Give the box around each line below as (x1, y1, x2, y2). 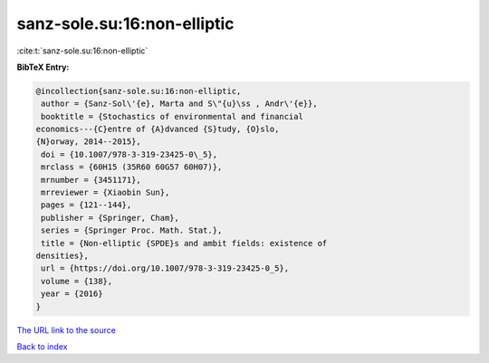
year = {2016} (41, 289, 103, 299)
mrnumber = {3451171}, (41, 175, 142, 185)
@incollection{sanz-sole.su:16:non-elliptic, (35, 86, 242, 96)
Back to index (16, 340, 68, 352)
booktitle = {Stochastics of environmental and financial (41, 111, 303, 121)
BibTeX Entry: (16, 62, 70, 72)
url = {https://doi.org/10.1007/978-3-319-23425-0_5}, (41, 263, 290, 273)
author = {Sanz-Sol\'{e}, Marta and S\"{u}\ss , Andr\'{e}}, (41, 99, 318, 109)
